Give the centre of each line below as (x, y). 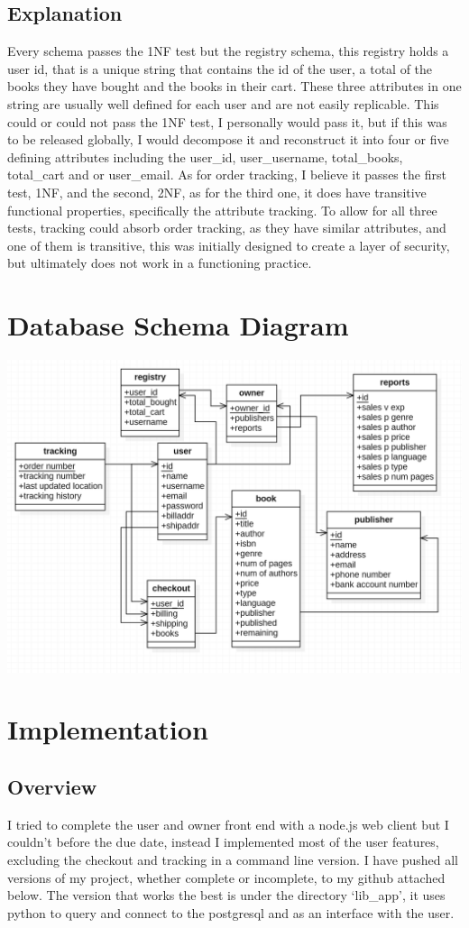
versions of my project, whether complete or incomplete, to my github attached (226, 877)
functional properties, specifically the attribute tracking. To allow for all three (222, 210)
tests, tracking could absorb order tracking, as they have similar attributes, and (227, 228)
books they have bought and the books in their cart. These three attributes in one (234, 86)
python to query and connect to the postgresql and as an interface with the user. (231, 912)
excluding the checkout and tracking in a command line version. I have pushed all (233, 859)
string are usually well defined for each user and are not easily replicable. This (223, 103)
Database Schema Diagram (178, 325)
